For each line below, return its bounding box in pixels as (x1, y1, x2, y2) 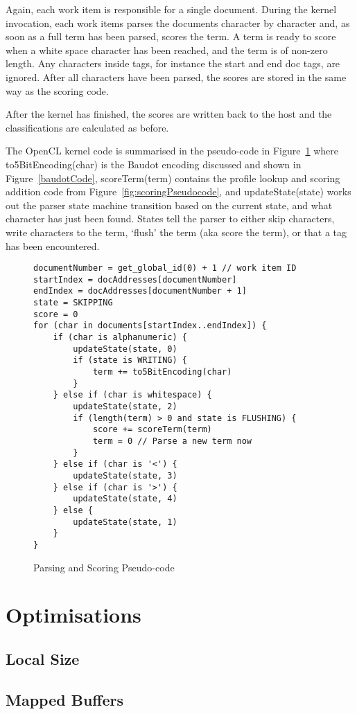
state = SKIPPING (33, 298, 113, 308)
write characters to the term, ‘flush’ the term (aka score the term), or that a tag (6, 224, 347, 239)
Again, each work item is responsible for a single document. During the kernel (6, 2, 337, 16)
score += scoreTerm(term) (92, 425, 212, 435)
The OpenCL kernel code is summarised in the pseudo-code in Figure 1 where (6, 143, 338, 158)
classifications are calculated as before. (6, 120, 169, 134)
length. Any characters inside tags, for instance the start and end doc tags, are (6, 56, 340, 71)
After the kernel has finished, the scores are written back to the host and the (6, 107, 332, 121)
